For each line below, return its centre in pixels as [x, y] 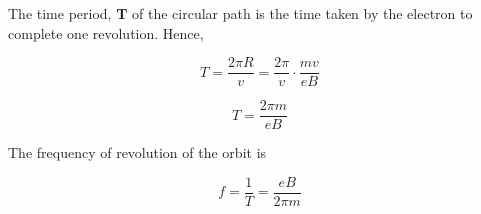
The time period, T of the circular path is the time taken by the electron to [240, 13]
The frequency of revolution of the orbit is [137, 152]
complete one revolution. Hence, [106, 32]
